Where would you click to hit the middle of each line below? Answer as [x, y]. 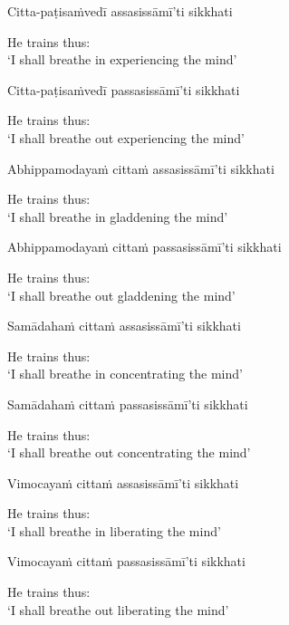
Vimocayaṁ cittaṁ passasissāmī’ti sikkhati [126, 561]
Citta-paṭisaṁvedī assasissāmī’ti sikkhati [120, 11]
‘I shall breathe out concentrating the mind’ [129, 452]
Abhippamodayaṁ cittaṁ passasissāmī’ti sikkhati [144, 247]
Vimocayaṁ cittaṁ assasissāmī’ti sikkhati [123, 482]
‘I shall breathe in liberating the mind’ [114, 530]
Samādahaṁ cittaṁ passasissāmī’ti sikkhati [128, 404]
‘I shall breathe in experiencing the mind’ [122, 59]
